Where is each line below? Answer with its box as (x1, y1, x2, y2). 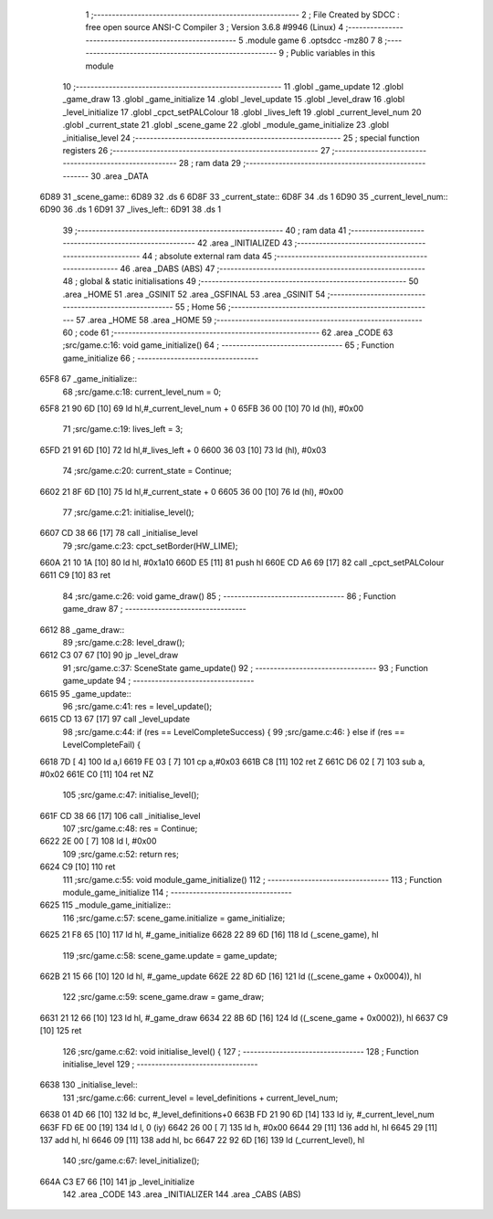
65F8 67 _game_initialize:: (39, 373, 137, 384)
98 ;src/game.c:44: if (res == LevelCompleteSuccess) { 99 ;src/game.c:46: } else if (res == (62, 726, 405, 737)
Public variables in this (290, 47, 376, 58)
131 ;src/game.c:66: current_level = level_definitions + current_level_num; (62, 1092, 339, 1103)
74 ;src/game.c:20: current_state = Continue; (62, 466, 232, 477)
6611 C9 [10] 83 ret (39, 570, 111, 581)
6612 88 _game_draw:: (39, 624, 125, 635)
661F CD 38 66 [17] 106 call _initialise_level (39, 810, 201, 821)
